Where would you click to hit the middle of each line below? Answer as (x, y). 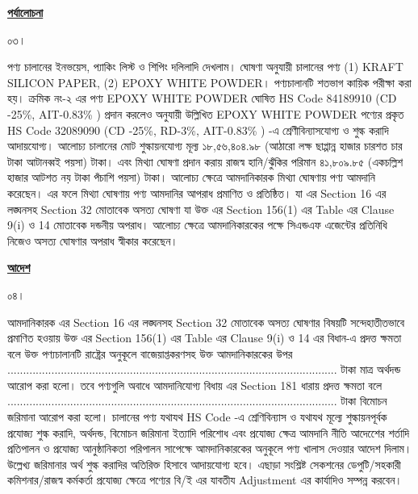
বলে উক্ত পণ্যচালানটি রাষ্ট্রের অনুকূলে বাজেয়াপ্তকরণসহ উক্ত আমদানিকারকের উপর (150, 353)
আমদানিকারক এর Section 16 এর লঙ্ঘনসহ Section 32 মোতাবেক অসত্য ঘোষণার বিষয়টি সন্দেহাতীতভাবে (206, 322)
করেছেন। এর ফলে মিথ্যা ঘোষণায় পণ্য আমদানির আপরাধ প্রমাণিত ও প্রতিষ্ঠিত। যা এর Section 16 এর (197, 193)
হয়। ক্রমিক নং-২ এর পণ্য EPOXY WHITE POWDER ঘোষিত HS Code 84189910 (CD (202, 98)
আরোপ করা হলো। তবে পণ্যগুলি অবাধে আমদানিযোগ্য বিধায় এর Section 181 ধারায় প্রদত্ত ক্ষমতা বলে (195, 385)
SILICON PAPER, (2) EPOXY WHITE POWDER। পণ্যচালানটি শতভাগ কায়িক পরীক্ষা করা (209, 82)
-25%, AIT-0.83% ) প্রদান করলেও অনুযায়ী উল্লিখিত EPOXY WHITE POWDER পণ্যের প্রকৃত (206, 113)
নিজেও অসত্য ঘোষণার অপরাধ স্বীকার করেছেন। (93, 240)
